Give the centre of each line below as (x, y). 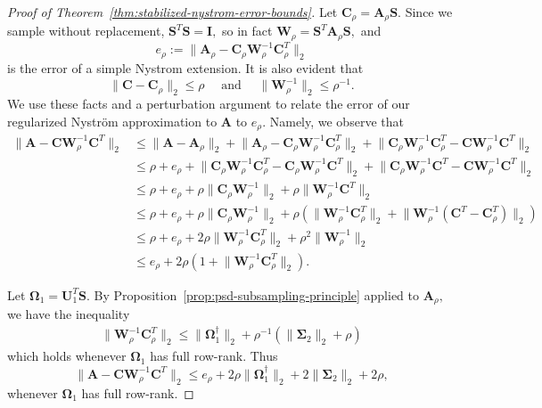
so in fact (247, 31)
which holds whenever (67, 356)
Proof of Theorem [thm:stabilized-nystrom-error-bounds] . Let (172, 12)
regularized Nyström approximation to (112, 121)
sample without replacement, (86, 31)
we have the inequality (69, 313)
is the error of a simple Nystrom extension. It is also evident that (185, 68)
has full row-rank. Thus (214, 356)
